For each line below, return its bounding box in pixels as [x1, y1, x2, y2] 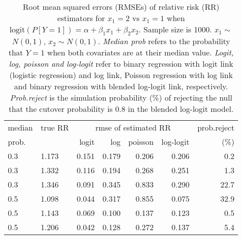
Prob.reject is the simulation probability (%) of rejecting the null [10, 92, 233, 104]
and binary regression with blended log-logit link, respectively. [14, 80, 228, 92]
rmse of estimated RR [95, 122, 171, 133]
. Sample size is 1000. [139, 24, 212, 35]
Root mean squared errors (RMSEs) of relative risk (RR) [23, 1, 219, 12]
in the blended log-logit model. [128, 103, 234, 115]
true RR [40, 122, 69, 133]
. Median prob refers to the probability [98, 35, 230, 47]
